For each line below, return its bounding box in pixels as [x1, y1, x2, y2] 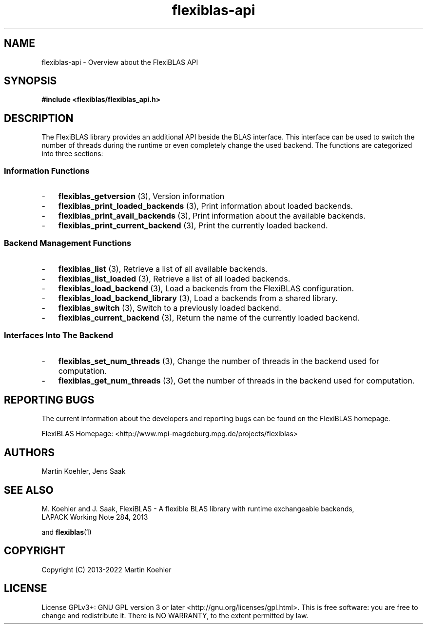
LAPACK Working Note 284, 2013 [41, 513, 148, 522]
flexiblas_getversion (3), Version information [58, 191, 225, 202]
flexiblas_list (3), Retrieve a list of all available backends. [58, 263, 268, 274]
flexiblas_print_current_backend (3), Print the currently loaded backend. [58, 221, 328, 231]
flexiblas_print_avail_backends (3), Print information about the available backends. [58, 211, 366, 221]
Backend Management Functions [4, 238, 132, 248]
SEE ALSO [4, 484, 54, 496]
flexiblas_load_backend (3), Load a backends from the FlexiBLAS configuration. [58, 283, 354, 293]
